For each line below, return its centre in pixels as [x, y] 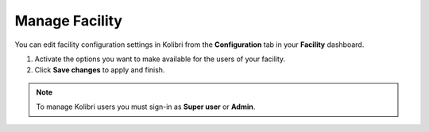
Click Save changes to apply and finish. [100, 70]
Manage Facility [69, 21]
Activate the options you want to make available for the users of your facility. [160, 59]
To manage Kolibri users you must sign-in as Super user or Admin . [146, 107]
